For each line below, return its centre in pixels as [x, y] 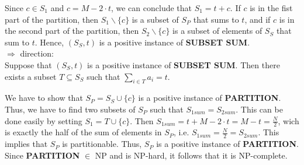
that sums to [216, 19]
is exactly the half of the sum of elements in [83, 132]
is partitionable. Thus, [102, 144]
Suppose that [28, 64]
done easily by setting [44, 120]
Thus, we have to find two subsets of [70, 109]
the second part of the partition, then [72, 31]
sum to [17, 42]
